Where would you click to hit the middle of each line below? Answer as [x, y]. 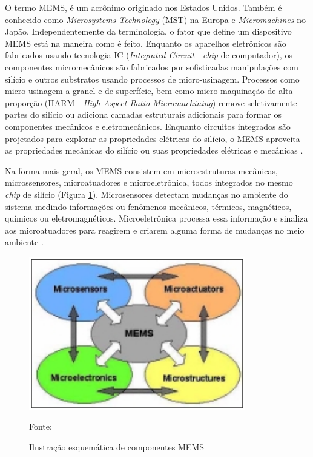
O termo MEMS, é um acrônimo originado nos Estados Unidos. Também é [143, 7]
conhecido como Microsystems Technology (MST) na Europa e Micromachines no [155, 19]
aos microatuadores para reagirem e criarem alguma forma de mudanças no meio [155, 230]
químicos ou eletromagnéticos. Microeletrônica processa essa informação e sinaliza [156, 218]
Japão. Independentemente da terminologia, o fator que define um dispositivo [148, 31]
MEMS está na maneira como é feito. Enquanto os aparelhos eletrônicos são [146, 43]
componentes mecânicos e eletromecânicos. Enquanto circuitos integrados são [148, 126]
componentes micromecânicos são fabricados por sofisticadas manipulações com [152, 66]
